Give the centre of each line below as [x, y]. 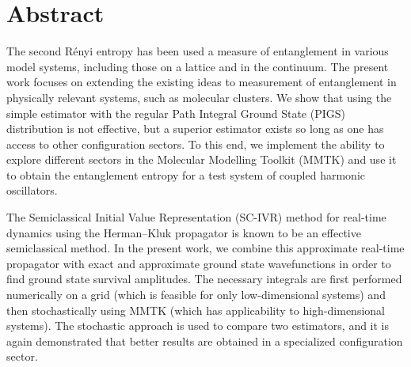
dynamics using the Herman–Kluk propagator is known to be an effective [184, 232]
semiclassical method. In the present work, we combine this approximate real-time [205, 248]
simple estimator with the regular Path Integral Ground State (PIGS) [176, 113]
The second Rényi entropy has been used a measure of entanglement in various [198, 51]
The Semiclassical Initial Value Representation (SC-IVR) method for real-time [196, 217]
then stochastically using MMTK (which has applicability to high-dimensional [196, 310]
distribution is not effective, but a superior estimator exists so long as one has [195, 129]
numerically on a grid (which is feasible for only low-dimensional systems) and [196, 295]
